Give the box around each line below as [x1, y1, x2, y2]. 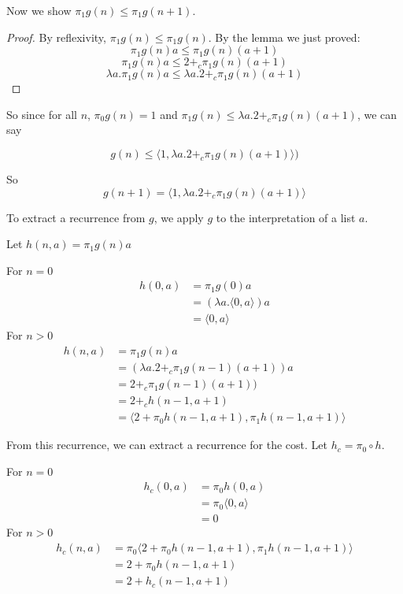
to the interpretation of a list [216, 209, 356, 225]
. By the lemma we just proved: [208, 28, 360, 45]
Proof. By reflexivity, [6, 28, 106, 45]
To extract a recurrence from [6, 209, 146, 225]
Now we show [6, 2, 72, 18]
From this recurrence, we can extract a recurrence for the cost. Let [6, 436, 328, 453]
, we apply [153, 209, 204, 225]
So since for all [6, 106, 77, 122]
